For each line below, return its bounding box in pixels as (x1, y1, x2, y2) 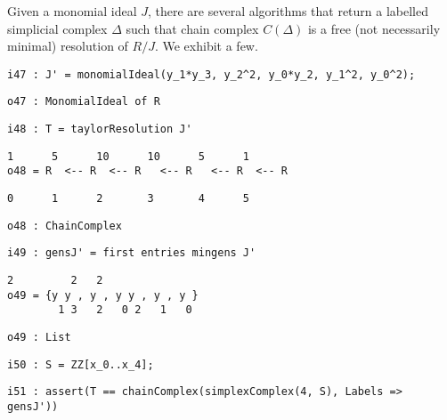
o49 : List (7, 331, 71, 343)
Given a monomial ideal (7, 2, 137, 20)
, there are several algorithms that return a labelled (148, 2, 428, 20)
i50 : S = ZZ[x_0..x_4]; (7, 358, 154, 371)
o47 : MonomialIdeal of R (7, 95, 160, 109)
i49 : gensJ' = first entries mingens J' (7, 246, 256, 260)
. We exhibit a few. (154, 36, 258, 55)
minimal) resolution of (7, 36, 128, 55)
